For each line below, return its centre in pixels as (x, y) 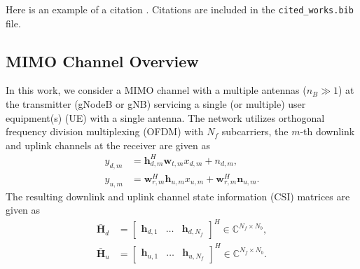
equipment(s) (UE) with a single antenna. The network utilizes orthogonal (165, 117)
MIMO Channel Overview (102, 61)
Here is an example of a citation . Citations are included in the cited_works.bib (180, 9)
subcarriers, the (255, 131)
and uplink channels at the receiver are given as (108, 145)
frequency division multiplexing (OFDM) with (105, 131)
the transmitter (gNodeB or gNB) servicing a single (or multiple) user (156, 104)
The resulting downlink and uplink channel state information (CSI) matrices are (178, 196)
